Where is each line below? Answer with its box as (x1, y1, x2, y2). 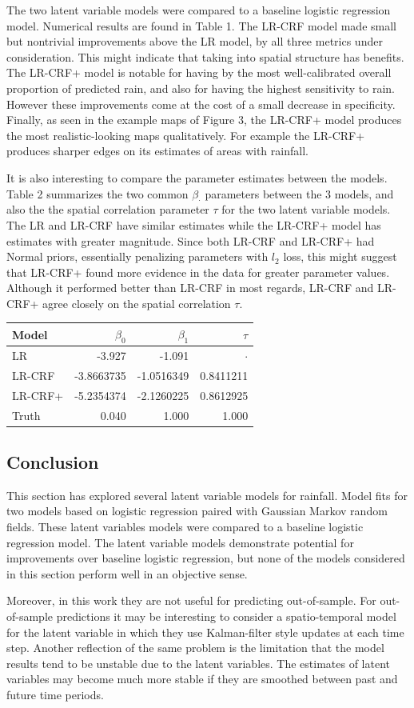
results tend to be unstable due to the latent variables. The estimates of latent (6, 654, 391, 671)
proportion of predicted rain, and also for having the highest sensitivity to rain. (6, 79, 395, 96)
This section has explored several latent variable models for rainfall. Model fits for (6, 486, 408, 503)
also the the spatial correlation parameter (6, 201, 209, 218)
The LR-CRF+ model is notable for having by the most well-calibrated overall (6, 64, 392, 81)
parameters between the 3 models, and (205, 185, 394, 202)
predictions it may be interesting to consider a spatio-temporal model (56, 608, 396, 625)
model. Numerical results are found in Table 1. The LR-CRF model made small (6, 17, 396, 34)
